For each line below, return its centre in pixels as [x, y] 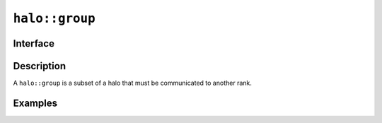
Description [40, 66]
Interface [34, 43]
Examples [35, 103]
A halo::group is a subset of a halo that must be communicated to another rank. [133, 83]
